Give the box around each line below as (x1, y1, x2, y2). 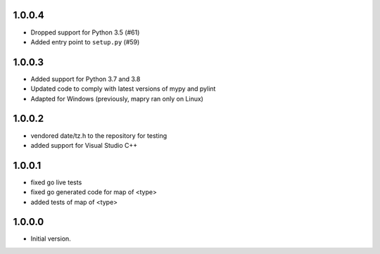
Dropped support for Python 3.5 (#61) (30, 28, 140, 37)
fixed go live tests (30, 178, 82, 186)
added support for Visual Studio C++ (30, 141, 138, 149)
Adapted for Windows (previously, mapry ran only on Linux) (30, 94, 204, 103)
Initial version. (30, 234, 72, 243)
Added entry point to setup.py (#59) (30, 37, 140, 46)
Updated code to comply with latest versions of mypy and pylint (30, 84, 216, 93)
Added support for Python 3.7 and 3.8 (30, 75, 141, 83)
